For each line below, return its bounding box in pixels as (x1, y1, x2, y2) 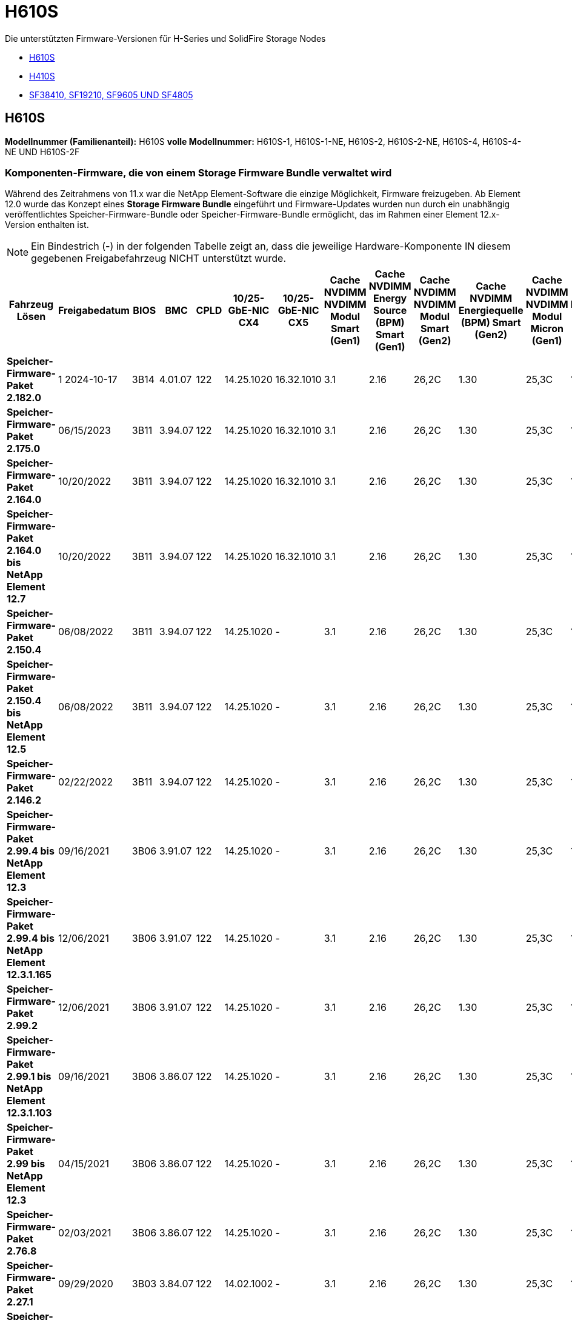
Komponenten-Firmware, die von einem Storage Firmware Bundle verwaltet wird (5, 166, 392, 179)
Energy (373, 292, 407, 305)
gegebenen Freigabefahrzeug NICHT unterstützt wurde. (31, 252, 286, 265)
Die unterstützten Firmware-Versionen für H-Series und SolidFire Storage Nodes (5, 33, 326, 44)
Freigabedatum (58, 304, 130, 317)
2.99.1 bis (7, 1070, 52, 1083)
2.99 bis (7, 1158, 45, 1170)
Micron (530, 322, 564, 335)
